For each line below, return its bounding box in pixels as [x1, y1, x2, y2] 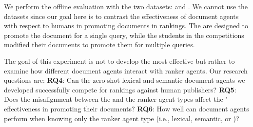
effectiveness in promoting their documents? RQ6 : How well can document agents [4, 103, 249, 113]
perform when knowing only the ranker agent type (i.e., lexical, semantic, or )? [4, 113, 239, 123]
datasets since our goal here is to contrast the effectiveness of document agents [4, 11, 239, 21]
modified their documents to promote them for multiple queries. [4, 39, 195, 50]
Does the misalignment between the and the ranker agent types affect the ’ [4, 94, 228, 104]
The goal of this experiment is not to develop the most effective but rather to [4, 55, 235, 66]
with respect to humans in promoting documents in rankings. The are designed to [4, 20, 249, 31]
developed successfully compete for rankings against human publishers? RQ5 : [4, 84, 236, 94]
